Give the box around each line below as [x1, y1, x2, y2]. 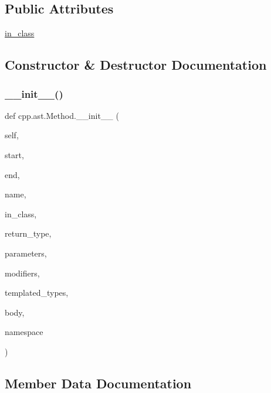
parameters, [5, 247, 47, 259]
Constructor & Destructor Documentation [5, 56, 267, 74]
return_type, [5, 227, 52, 240]
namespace [5, 326, 43, 338]
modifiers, [5, 266, 40, 279]
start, [5, 148, 24, 160]
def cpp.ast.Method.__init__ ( [5, 109, 119, 121]
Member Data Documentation [5, 374, 192, 392]
